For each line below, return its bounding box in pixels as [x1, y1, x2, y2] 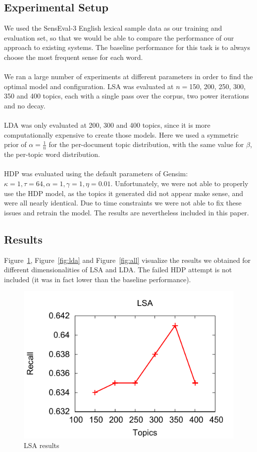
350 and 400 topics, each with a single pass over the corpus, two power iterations [4, 91, 249, 101]
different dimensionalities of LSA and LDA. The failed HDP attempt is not [4, 264, 232, 275]
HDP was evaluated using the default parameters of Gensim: [4, 168, 188, 179]
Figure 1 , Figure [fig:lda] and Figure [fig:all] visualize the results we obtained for [4, 254, 251, 265]
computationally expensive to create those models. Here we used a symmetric [4, 129, 239, 140]
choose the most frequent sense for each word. [4, 51, 143, 62]
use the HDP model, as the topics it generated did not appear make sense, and [4, 188, 244, 198]
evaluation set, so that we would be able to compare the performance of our [4, 32, 234, 43]
